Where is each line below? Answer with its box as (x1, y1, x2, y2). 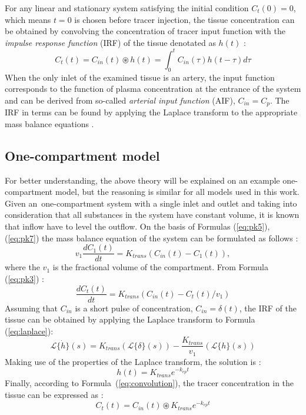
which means (5, 13, 51, 25)
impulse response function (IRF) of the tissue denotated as (5, 36, 216, 48)
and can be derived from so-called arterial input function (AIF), (5, 94, 235, 106)
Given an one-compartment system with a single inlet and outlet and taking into (5, 197, 297, 209)
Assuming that (5, 301, 58, 314)
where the (5, 261, 40, 273)
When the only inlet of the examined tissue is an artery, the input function (5, 71, 275, 83)
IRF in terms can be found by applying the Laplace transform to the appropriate (5, 106, 298, 118)
